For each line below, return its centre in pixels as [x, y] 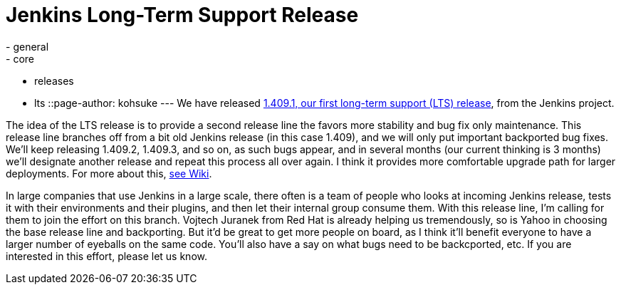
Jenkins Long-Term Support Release [182, 15]
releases [54, 81]
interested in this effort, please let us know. [106, 256]
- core [20, 58]
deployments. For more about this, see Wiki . [109, 173]
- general [27, 46]
